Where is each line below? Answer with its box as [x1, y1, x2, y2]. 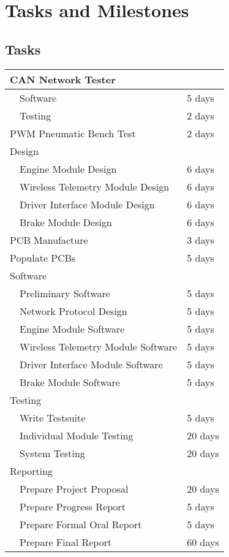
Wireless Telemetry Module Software [20, 339, 178, 354]
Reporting [10, 463, 53, 478]
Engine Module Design [20, 161, 117, 176]
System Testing [20, 445, 85, 460]
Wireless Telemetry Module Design [20, 179, 170, 194]
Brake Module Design [20, 214, 112, 229]
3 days [187, 232, 214, 247]
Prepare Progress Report [20, 499, 126, 513]
